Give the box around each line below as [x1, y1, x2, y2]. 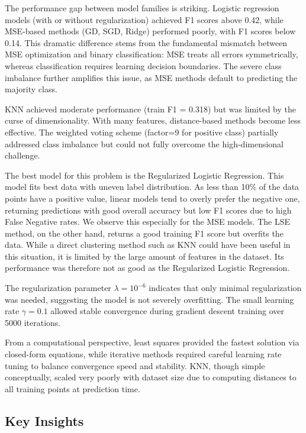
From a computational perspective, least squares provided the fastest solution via [5, 336, 299, 348]
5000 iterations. [5, 316, 61, 328]
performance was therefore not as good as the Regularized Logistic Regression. [5, 261, 290, 274]
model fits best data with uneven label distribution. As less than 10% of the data [5, 180, 299, 193]
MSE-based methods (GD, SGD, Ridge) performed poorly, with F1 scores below [5, 25, 296, 37]
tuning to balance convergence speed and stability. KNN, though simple [5, 359, 265, 371]
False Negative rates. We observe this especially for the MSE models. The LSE [5, 215, 290, 228]
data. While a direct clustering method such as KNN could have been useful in [5, 238, 291, 251]
